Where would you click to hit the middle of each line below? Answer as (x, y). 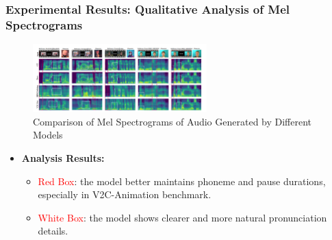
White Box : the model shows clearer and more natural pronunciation (182, 217)
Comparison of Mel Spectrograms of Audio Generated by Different (173, 121)
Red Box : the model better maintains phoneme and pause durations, (182, 181)
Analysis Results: (63, 158)
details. (53, 231)
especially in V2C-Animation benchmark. (125, 194)
